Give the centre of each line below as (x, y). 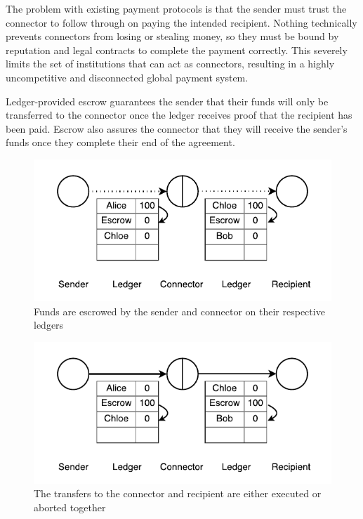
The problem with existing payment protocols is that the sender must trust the (176, 8)
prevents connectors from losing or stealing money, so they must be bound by (172, 36)
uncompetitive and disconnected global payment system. (127, 77)
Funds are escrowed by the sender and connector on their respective (179, 311)
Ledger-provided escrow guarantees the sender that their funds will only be (167, 101)
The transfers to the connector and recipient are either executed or (178, 493)
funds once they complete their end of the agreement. (120, 142)
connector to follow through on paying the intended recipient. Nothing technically (181, 22)
